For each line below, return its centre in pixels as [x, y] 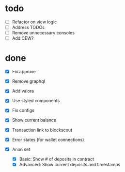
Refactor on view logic [34, 22]
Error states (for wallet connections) [48, 140]
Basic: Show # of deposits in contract [57, 159]
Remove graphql [28, 81]
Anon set [21, 149]
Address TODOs [28, 27]
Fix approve [24, 72]
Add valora [23, 91]
